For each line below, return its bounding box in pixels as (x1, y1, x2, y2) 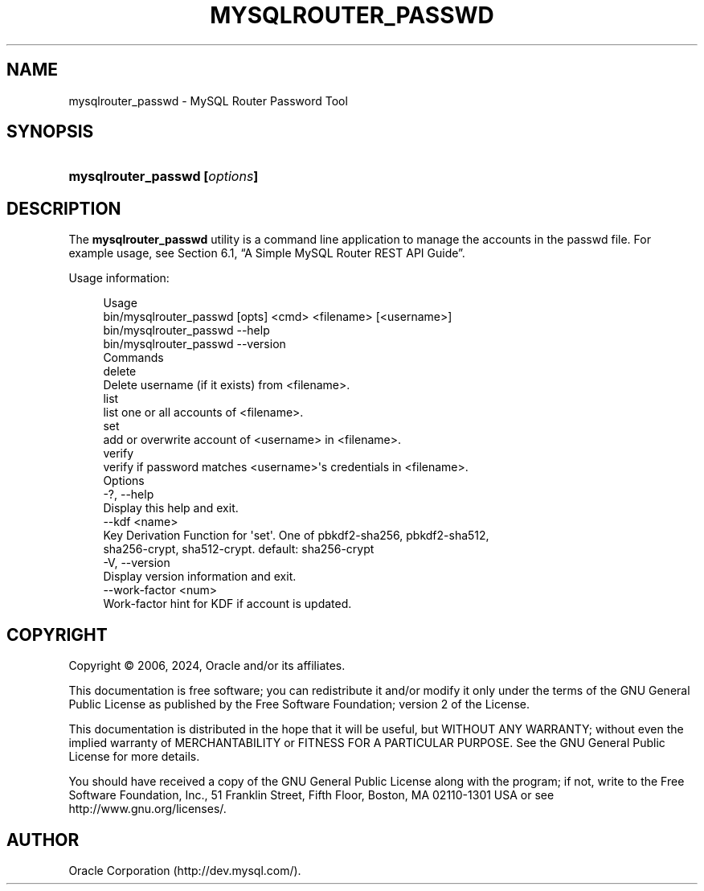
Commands (103, 351, 164, 365)
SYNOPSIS (6, 121, 94, 142)
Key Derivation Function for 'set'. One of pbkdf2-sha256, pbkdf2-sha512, (103, 528, 489, 543)
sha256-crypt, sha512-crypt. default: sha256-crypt (103, 542, 375, 556)
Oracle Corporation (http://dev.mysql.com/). (68, 863, 301, 877)
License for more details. (68, 749, 200, 764)
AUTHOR (6, 829, 80, 850)
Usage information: (68, 271, 170, 285)
